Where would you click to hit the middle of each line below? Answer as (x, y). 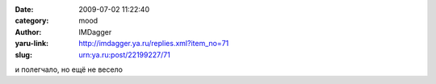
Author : (28, 31)
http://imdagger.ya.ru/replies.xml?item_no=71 (154, 44)
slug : (23, 55)
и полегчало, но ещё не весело (69, 69)
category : (32, 21)
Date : (24, 9)
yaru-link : (31, 44)
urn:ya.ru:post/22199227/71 (125, 55)
